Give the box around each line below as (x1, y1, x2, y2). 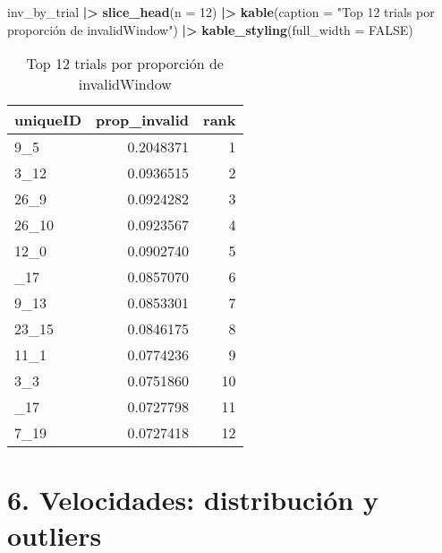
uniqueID (14, 109, 82, 131)
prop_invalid (96, 109, 190, 131)
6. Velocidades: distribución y (7, 481, 378, 518)
